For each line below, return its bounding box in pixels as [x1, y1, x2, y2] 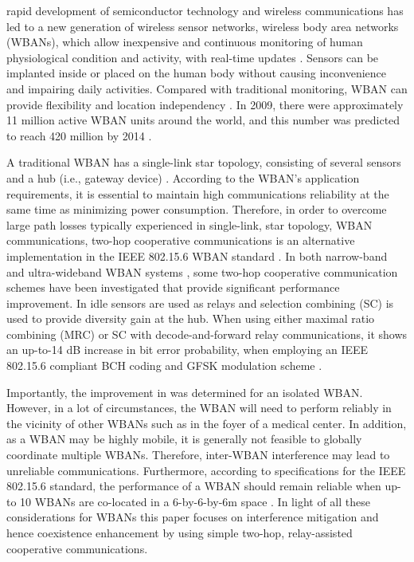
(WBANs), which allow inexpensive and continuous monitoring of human [6, 33, 363, 50]
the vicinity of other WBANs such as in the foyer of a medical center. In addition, [6, 415, 407, 431]
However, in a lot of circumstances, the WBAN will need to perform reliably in [6, 399, 392, 416]
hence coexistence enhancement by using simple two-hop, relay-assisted [6, 525, 353, 540]
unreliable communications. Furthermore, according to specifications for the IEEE [6, 462, 406, 478]
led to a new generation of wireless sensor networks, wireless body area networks [6, 18, 399, 34]
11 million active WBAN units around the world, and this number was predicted [6, 112, 400, 128]
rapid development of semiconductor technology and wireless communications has [6, 2, 404, 18]
